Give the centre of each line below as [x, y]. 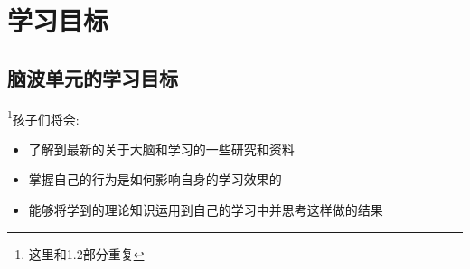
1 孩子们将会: [43, 117]
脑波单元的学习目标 [93, 77]
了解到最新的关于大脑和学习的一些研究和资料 [161, 148]
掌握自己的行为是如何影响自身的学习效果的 [155, 179]
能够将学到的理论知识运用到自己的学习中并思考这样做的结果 [206, 210]
